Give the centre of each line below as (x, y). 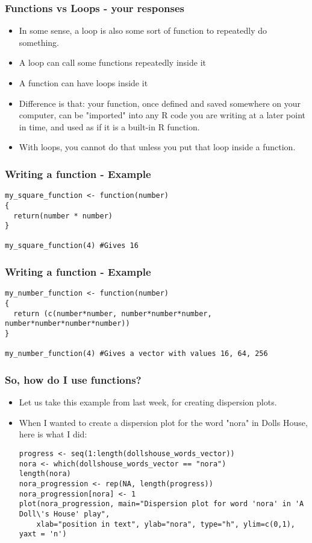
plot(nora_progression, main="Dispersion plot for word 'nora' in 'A (161, 504)
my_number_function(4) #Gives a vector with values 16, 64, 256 (136, 354)
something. (39, 42)
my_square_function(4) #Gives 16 (72, 246)
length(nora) (45, 474)
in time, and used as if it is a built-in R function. (109, 126)
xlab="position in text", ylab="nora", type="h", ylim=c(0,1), (166, 524)
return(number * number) (63, 216)
